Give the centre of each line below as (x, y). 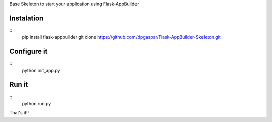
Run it (19, 85)
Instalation (26, 18)
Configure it (28, 51)
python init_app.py (41, 70)
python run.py (37, 103)
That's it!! (19, 113)
